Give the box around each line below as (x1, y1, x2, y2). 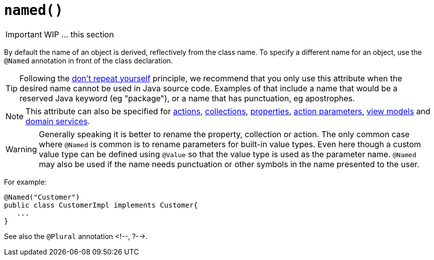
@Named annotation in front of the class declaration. (4, 56, 173, 65)
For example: (4, 177, 47, 186)
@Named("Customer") (4, 193, 80, 201)
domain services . (25, 116, 90, 126)
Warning (5, 144, 37, 154)
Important (5, 29, 42, 39)
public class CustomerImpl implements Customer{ (4, 201, 198, 209)
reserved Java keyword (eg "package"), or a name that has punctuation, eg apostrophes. (19, 93, 355, 103)
